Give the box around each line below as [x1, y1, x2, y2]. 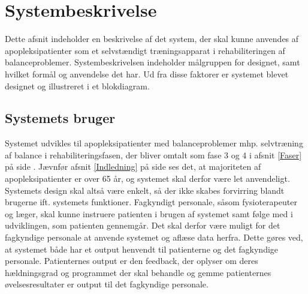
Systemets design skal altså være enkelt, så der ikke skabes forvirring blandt [5, 184, 285, 196]
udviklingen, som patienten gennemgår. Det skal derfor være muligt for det [5, 219, 280, 232]
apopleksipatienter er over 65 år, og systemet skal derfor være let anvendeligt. [5, 172, 290, 185]
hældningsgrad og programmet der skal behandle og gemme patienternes [5, 266, 271, 278]
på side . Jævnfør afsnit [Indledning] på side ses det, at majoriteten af [5, 160, 261, 173]
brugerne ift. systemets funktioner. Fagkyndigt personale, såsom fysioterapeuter [5, 196, 297, 208]
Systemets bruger [5, 109, 116, 127]
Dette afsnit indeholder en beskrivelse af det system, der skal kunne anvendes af [5, 32, 299, 45]
